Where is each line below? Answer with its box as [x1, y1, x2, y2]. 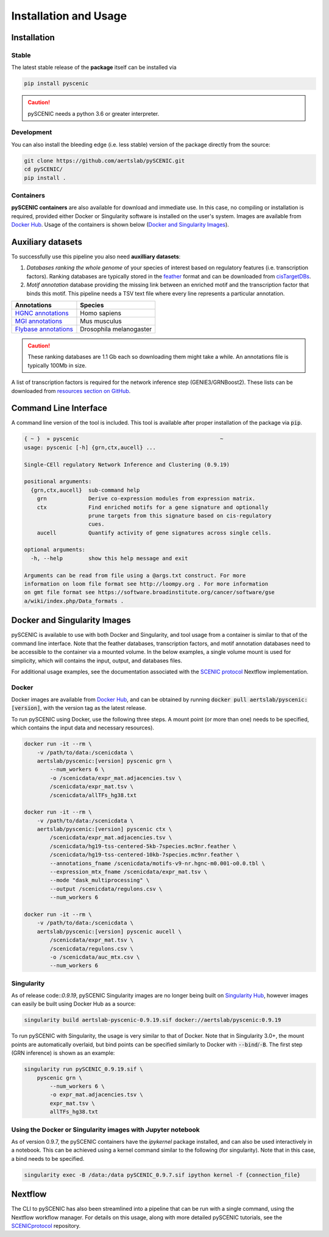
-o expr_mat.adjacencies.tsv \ [49, 1091, 143, 1098]
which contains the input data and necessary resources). [11, 724, 155, 731]
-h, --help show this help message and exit [30, 555, 188, 562]
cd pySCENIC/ [24, 166, 63, 173]
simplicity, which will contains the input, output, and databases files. [11, 657, 183, 664]
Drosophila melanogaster [80, 325, 152, 333]
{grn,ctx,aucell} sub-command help [30, 486, 140, 494]
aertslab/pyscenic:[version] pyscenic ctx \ [37, 826, 172, 833]
